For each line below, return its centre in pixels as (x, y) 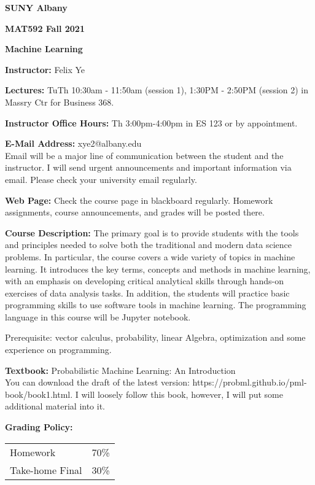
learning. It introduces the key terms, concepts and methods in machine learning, (158, 269)
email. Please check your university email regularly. (101, 179)
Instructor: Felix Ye (45, 69)
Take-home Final (46, 470)
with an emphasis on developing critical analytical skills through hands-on (144, 281)
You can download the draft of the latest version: (97, 382)
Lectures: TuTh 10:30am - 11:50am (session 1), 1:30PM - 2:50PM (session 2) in (157, 90)
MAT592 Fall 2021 (45, 28)
